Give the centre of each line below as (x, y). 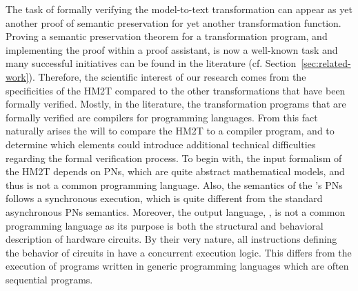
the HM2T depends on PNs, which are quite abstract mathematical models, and (175, 171)
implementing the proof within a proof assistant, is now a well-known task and (172, 49)
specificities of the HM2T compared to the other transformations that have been (176, 90)
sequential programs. (49, 279)
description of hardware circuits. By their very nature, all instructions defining (171, 239)
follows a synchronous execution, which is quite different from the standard (164, 198)
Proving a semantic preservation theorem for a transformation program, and (167, 36)
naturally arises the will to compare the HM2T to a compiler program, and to (170, 131)
